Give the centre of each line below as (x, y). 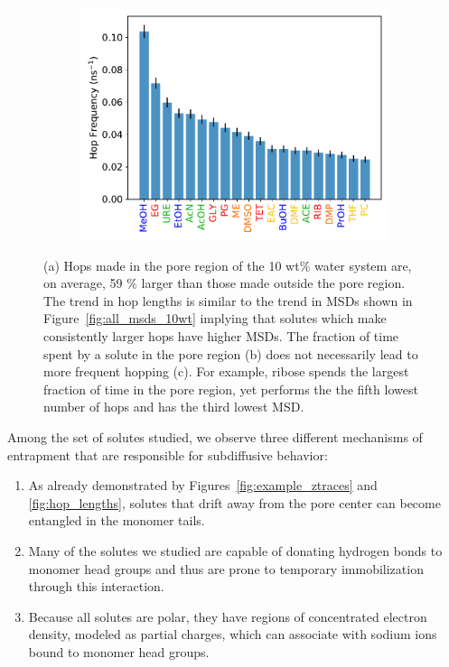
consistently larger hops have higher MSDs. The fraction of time (221, 335)
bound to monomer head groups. (119, 651)
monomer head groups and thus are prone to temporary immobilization (226, 568)
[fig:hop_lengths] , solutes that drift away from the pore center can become (234, 502)
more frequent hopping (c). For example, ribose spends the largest (226, 371)
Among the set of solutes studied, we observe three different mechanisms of (215, 436)
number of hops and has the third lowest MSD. (174, 407)
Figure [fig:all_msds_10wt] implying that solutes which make (215, 318)
